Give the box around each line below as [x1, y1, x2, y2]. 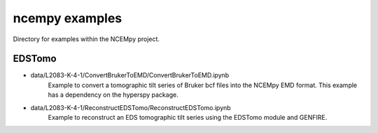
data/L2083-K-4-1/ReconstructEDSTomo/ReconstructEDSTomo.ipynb [30, 103, 231, 111]
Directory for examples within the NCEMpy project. [13, 35, 160, 43]
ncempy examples [13, 10, 122, 26]
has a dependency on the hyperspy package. [48, 91, 178, 99]
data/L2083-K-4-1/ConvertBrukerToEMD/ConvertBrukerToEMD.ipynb [30, 71, 230, 79]
